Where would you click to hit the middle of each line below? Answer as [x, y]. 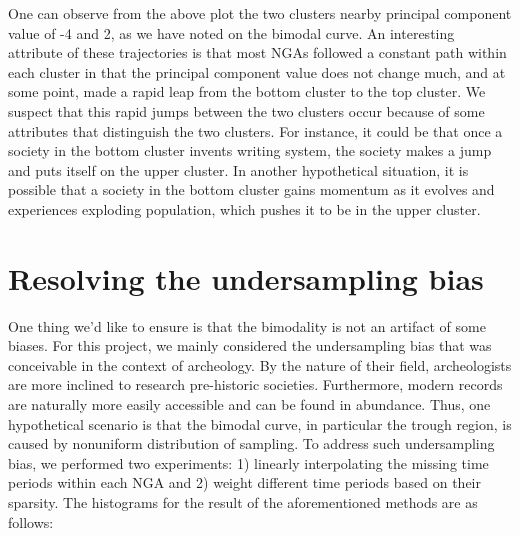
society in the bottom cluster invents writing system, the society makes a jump [250, 150]
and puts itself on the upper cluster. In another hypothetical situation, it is [238, 169]
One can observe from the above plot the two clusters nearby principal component [260, 13]
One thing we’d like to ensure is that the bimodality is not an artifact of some [247, 325]
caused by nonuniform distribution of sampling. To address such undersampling [251, 443]
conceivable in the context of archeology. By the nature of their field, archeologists [260, 364]
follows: [31, 521]
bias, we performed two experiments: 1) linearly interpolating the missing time [248, 462]
